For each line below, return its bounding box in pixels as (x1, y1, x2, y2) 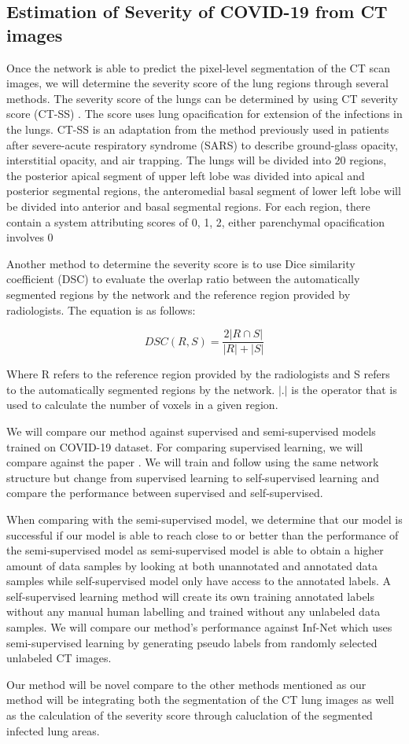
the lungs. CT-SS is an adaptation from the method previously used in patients (6, 120, 389, 137)
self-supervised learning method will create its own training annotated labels (6, 587, 375, 604)
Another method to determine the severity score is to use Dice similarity (6, 255, 356, 271)
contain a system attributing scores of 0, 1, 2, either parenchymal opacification (6, 213, 385, 230)
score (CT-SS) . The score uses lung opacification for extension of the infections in (6, 105, 403, 122)
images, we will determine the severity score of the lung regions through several (6, 75, 389, 91)
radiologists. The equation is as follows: (6, 301, 196, 318)
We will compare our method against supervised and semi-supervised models (6, 422, 376, 439)
